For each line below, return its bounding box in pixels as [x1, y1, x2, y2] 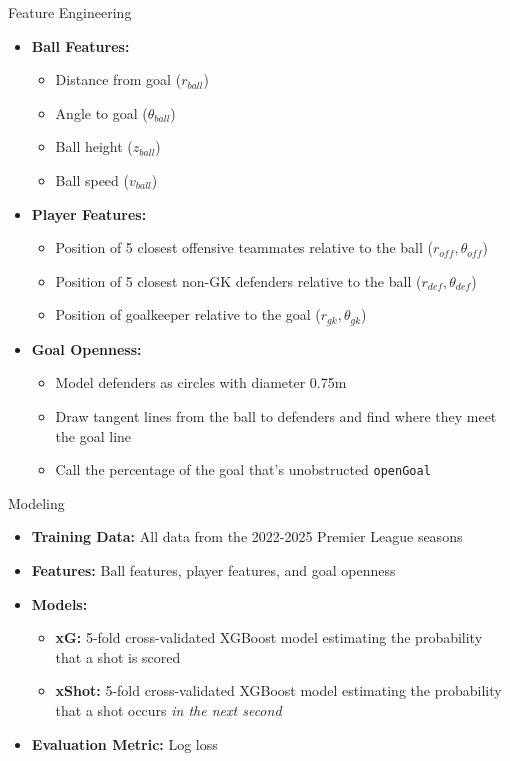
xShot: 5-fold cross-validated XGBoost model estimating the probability [55, 680, 502, 701]
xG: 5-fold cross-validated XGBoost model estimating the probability [55, 627, 483, 648]
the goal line [55, 425, 132, 446]
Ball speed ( [55, 169, 129, 190]
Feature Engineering [8, 2, 132, 22]
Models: [31, 593, 88, 614]
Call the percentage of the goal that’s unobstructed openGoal [55, 459, 431, 480]
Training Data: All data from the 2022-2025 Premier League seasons [31, 526, 463, 547]
